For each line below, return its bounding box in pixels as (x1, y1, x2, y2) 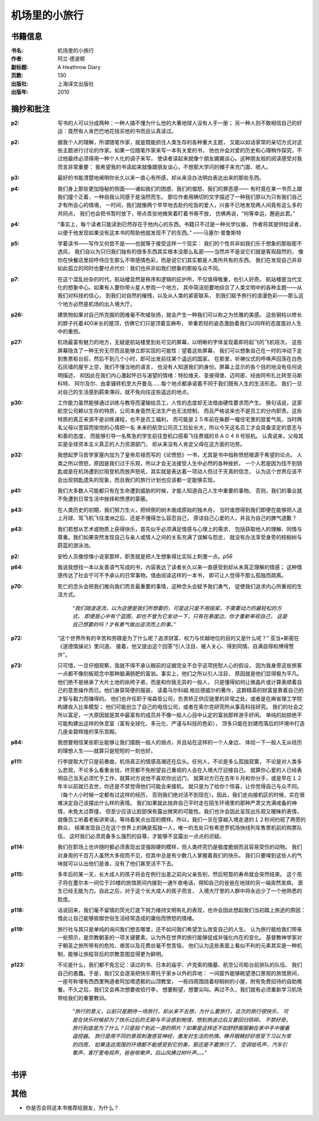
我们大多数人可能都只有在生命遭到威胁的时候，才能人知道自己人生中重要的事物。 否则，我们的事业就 (57, 487, 302, 494)
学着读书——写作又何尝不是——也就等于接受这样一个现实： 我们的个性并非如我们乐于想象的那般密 (57, 240, 297, 247)
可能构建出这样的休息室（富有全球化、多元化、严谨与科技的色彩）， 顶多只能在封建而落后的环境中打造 (57, 720, 305, 727)
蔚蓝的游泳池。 (57, 542, 94, 549)
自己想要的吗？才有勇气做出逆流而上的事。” (72, 621, 176, 628)
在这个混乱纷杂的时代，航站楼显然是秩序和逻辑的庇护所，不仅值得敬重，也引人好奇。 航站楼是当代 (57, 276, 297, 283)
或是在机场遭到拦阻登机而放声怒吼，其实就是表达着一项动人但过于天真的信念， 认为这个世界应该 (62, 468, 297, 475)
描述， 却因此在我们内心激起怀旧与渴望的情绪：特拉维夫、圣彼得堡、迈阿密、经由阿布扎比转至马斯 (62, 371, 302, 378)
